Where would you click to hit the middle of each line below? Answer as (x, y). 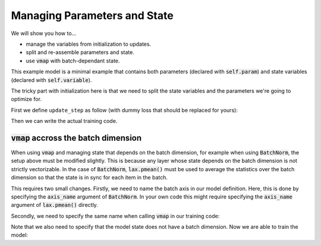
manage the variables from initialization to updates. (89, 44)
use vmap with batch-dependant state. (73, 61)
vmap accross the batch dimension (76, 138)
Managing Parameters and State (92, 15)
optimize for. (26, 99)
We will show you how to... (44, 33)
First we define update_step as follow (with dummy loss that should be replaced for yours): (124, 110)
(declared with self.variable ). (51, 80)
